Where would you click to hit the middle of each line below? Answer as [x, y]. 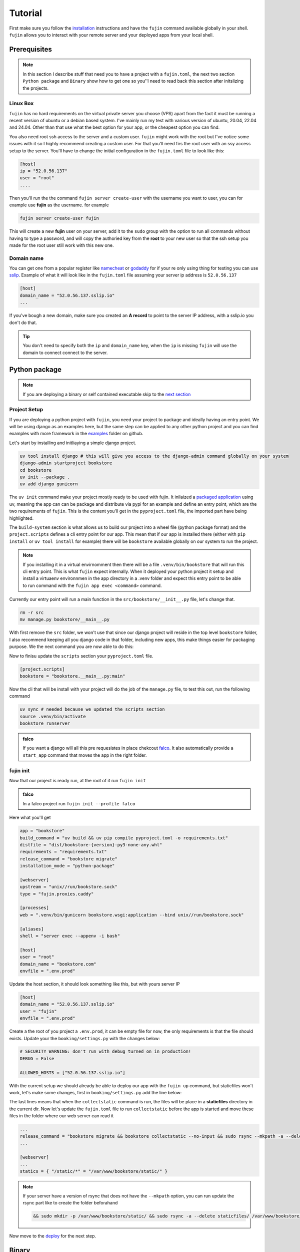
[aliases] [32, 929]
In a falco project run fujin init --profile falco [79, 803]
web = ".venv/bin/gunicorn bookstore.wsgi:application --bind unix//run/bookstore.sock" [132, 915]
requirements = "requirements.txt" [63, 852]
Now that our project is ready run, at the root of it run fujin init [77, 781]
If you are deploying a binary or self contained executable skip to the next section [107, 394]
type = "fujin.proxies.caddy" [57, 894]
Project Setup [26, 410]
